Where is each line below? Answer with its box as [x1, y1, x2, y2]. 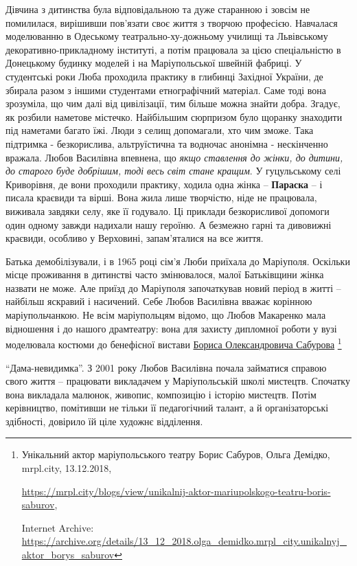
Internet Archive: [21, 520, 94, 534]
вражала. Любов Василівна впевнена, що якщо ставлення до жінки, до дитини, [5, 150, 343, 164]
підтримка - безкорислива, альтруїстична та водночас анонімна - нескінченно [5, 136, 328, 150]
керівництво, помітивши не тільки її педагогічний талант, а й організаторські [5, 400, 329, 415]
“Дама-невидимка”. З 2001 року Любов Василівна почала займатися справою [5, 360, 327, 374]
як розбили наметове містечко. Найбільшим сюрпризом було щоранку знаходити [5, 109, 343, 124]
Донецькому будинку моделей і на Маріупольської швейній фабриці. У [5, 56, 302, 70]
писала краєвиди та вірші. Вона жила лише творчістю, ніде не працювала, [5, 190, 317, 205]
